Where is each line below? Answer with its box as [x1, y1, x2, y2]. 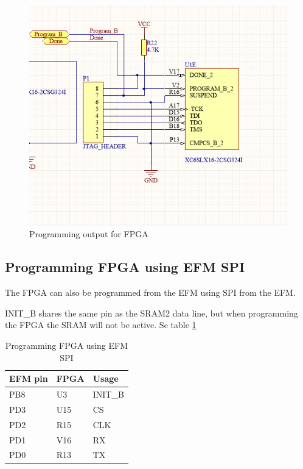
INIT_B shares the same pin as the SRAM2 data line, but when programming [5, 306, 298, 319]
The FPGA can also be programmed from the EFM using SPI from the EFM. [5, 286, 296, 299]
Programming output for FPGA [29, 227, 148, 240]
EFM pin [9, 372, 48, 385]
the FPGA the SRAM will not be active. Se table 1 [5, 318, 197, 331]
